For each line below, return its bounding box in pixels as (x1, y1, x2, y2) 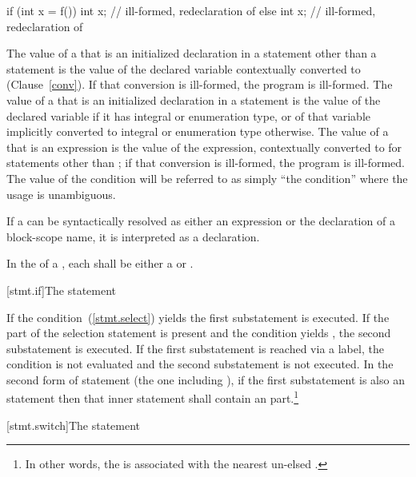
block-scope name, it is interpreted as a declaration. (6, 228, 260, 244)
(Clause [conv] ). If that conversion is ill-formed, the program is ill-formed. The (6, 76, 393, 93)
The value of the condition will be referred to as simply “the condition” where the (6, 169, 408, 186)
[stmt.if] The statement (6, 281, 117, 298)
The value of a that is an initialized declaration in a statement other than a (6, 45, 377, 62)
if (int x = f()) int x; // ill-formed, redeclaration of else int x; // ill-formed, (6, 2, 376, 18)
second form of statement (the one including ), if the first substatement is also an (6, 371, 405, 388)
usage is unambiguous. (6, 185, 116, 202)
